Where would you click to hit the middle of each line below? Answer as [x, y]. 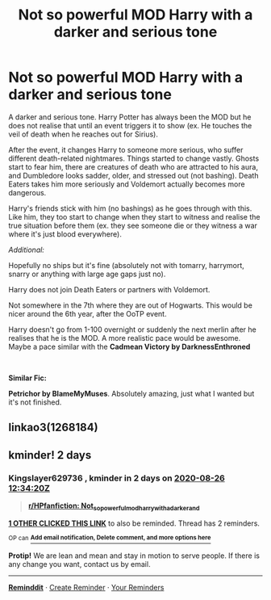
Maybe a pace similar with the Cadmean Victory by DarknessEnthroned [129, 346]
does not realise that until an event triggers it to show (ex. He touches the [130, 125]
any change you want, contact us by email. [79, 564]
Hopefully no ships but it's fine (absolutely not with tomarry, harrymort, [126, 265]
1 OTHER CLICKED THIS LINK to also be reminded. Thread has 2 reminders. [134, 523]
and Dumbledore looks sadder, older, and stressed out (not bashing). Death [133, 175]
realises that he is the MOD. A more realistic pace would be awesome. [125, 338]
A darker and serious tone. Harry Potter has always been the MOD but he [130, 117]
